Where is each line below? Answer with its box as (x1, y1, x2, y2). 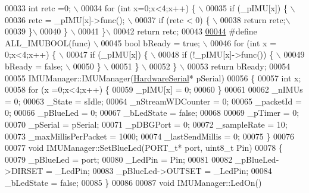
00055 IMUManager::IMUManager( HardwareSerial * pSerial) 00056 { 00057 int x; (5, 71, 301, 84)
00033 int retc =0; (5, 2, 71, 14)
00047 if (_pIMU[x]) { (66, 48, 148, 61)
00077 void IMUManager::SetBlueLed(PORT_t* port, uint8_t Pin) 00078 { (5, 141, 283, 154)
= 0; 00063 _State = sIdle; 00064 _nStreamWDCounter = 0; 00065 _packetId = (5, 94, 302, 107)
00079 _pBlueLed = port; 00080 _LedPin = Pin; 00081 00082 (5, 153, 233, 165)
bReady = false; (5, 59, 63, 72)
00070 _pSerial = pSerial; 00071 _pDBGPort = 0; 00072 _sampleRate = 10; (5, 118, 288, 130)
